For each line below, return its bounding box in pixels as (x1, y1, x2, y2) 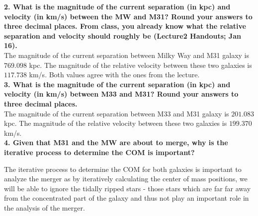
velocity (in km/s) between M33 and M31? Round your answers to (4, 89, 239, 99)
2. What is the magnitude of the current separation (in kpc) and (4, 1, 231, 11)
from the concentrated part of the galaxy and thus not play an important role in (4, 193, 249, 203)
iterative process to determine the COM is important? (4, 147, 195, 157)
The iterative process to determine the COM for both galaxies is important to (4, 163, 242, 174)
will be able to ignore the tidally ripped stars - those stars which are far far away (4, 183, 251, 193)
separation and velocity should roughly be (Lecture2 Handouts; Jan (4, 30, 241, 41)
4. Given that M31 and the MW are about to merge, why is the (4, 137, 228, 148)
